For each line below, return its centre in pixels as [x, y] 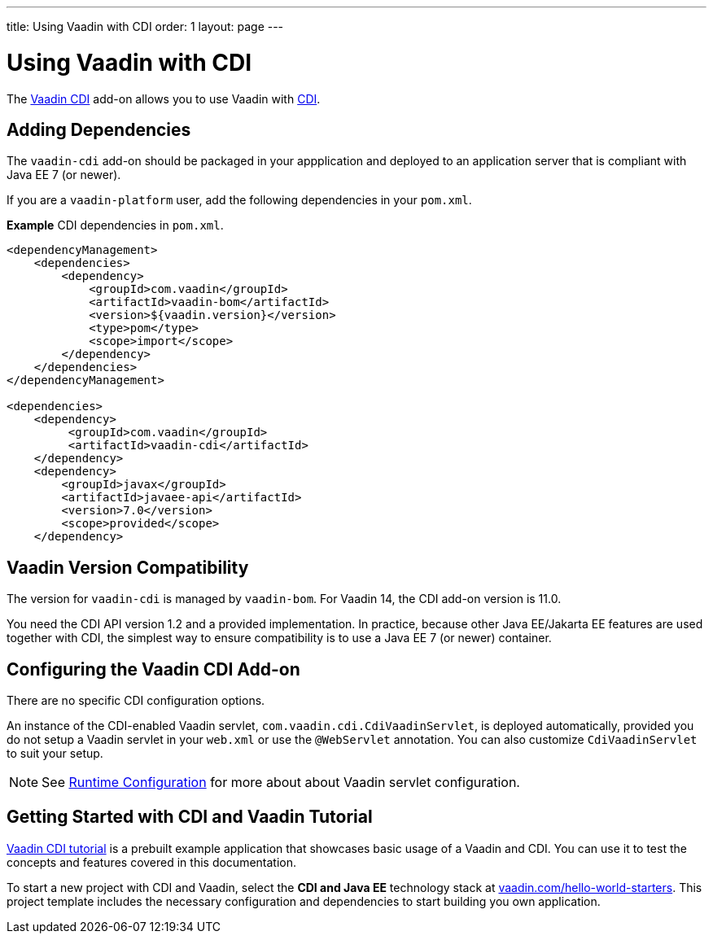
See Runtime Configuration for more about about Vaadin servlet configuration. [281, 783]
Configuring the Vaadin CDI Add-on [153, 669]
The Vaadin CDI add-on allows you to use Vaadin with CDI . [164, 98]
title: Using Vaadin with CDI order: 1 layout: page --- [145, 26]
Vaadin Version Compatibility [128, 567]
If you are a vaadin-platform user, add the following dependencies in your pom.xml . [239, 200]
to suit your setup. [55, 754]
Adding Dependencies [99, 129]
